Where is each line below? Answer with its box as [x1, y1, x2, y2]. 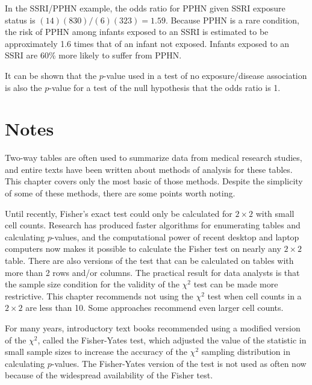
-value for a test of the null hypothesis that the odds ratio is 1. [49, 81, 281, 93]
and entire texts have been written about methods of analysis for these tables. [5, 163, 293, 175]
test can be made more [193, 278, 278, 290]
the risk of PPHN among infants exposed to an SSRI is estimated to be [5, 25, 269, 38]
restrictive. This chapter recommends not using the [5, 289, 193, 302]
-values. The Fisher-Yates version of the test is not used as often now [51, 357, 307, 369]
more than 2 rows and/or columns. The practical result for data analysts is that [5, 266, 300, 278]
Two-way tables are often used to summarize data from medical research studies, [5, 151, 302, 164]
